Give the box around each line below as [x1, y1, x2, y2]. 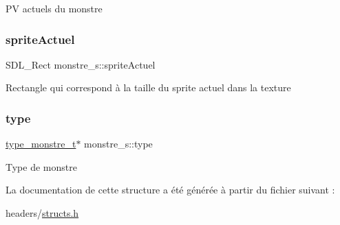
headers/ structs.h [6, 206, 79, 220]
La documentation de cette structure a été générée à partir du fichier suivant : [6, 182, 335, 197]
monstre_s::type [84, 137, 153, 151]
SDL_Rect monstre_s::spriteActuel [6, 57, 156, 71]
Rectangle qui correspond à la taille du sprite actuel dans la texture [6, 80, 291, 95]
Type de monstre [6, 159, 77, 174]
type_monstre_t [6, 137, 76, 151]
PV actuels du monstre [6, 1, 103, 15]
